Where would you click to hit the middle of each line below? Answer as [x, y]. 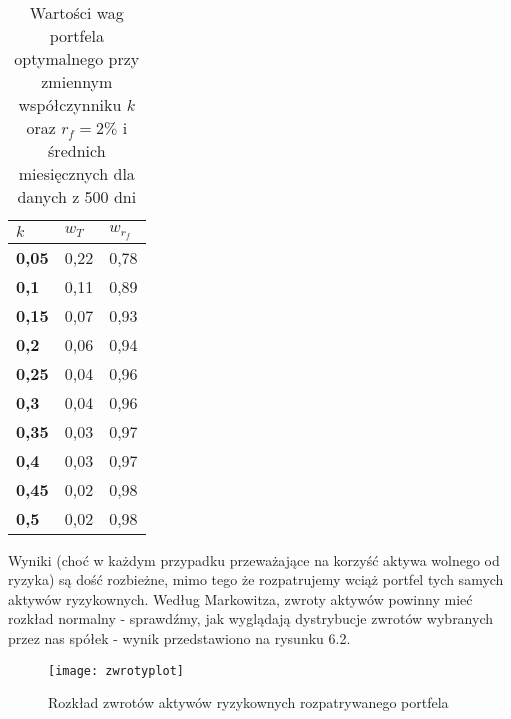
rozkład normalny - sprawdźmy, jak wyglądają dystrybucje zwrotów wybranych [251, 618]
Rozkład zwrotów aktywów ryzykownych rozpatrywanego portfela [248, 702]
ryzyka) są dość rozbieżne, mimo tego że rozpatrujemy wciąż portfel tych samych [256, 579]
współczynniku [70, 104]
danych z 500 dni [77, 196]
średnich [77, 150]
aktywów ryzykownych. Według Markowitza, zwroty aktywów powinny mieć [240, 598]
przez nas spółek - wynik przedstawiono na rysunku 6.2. [179, 638]
